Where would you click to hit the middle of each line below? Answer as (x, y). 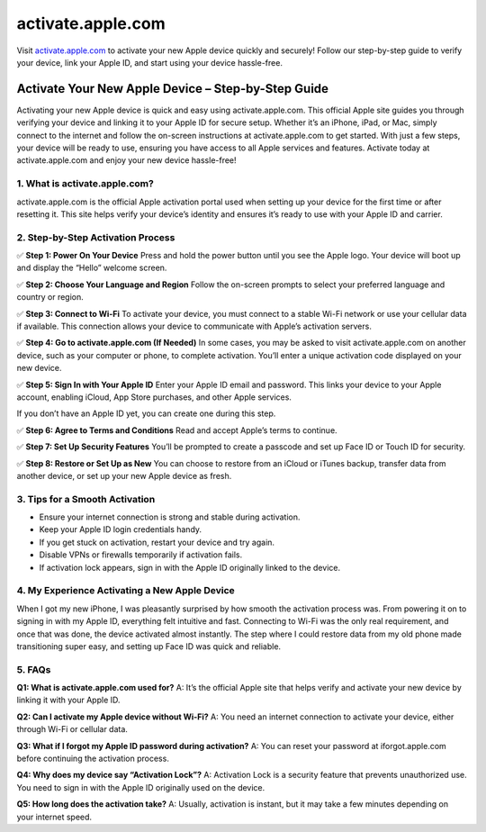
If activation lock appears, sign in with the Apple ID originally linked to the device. (190, 567)
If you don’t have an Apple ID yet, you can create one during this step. (146, 413)
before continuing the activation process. (93, 759)
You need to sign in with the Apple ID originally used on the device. (141, 787)
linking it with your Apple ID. (68, 700)
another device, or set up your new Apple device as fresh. (124, 475)
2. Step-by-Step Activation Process (96, 237)
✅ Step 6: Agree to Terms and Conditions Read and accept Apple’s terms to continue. (177, 430)
